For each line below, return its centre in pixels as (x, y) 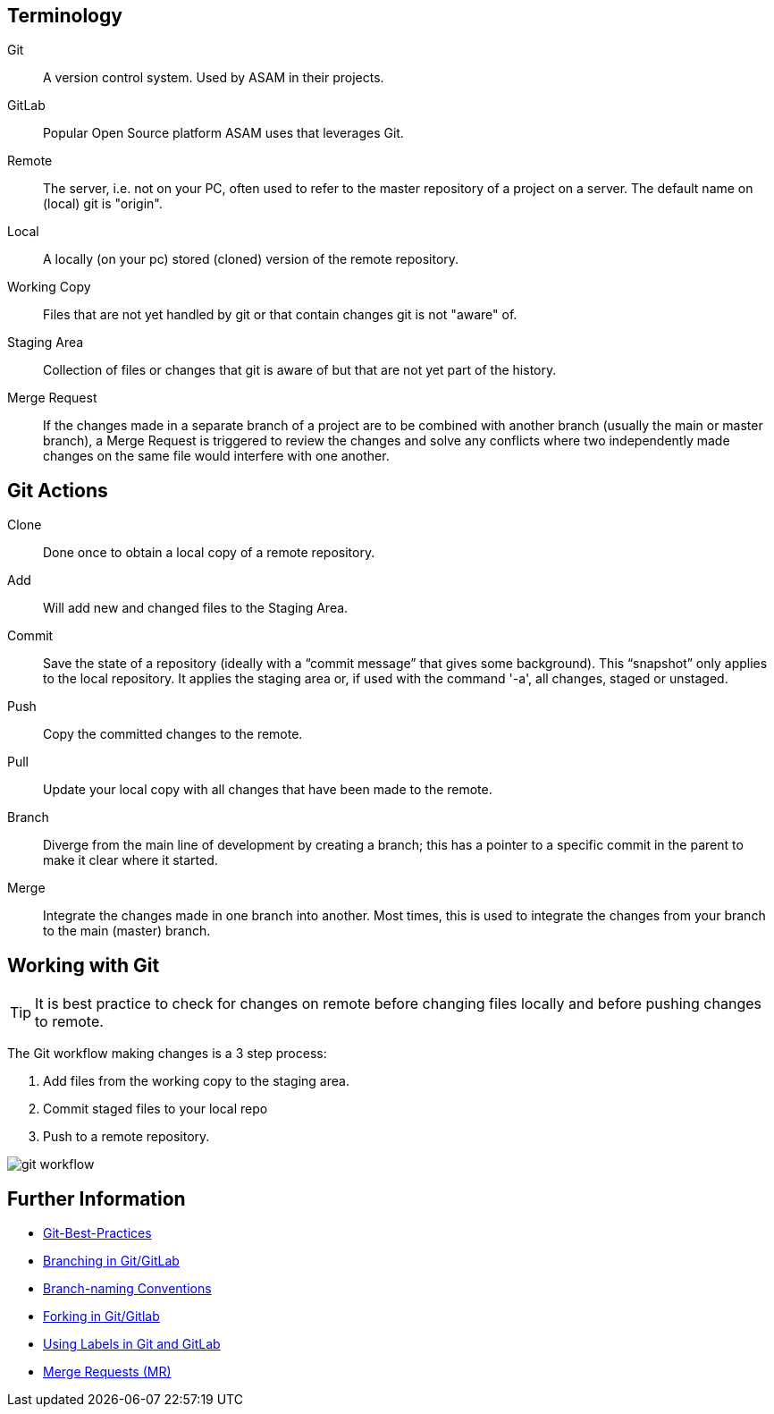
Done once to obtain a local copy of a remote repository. (209, 553)
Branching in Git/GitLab (111, 1260)
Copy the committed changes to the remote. (173, 734)
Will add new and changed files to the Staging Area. (196, 608)
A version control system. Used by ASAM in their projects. (214, 78)
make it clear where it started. (130, 860)
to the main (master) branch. (127, 931)
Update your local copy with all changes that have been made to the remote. (268, 790)
